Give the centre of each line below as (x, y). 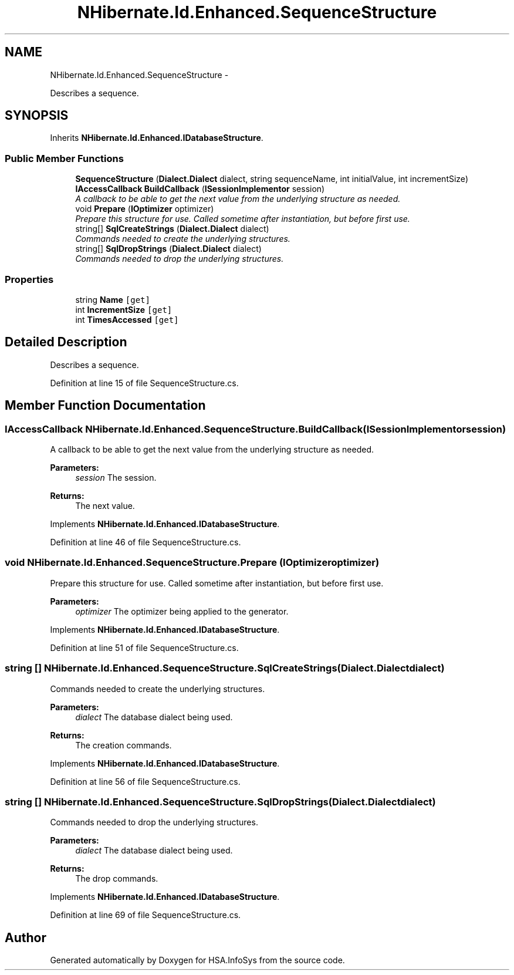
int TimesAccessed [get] (127, 319)
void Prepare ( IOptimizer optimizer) (145, 209)
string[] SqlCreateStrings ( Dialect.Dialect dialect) (172, 229)
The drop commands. (117, 879)
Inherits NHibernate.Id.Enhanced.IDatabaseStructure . (157, 138)
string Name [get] (113, 299)
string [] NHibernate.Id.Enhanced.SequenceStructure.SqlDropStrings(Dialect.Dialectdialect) (220, 802)
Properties (29, 279)
